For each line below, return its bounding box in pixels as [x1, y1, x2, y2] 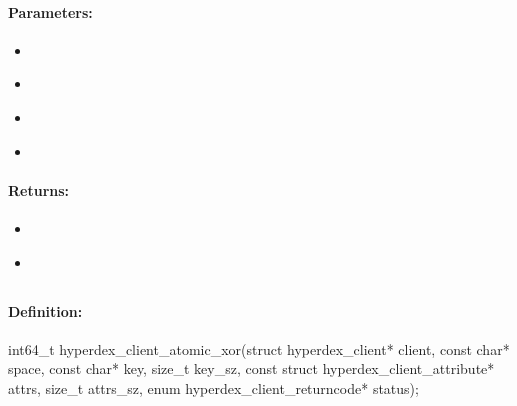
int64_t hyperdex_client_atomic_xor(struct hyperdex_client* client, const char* [8, 338, 510, 359]
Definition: [8, 300, 83, 321]
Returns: [8, 179, 70, 200]
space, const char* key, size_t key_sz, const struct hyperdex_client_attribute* [8, 358, 495, 379]
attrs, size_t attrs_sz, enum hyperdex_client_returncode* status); [8, 377, 419, 398]
